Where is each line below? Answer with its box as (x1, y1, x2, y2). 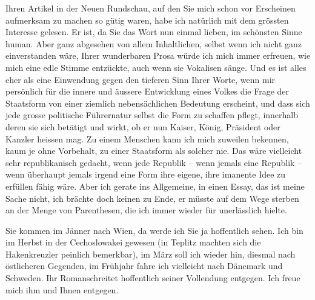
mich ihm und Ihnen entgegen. (5, 283, 119, 296)
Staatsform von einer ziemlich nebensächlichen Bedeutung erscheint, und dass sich (5, 96, 310, 109)
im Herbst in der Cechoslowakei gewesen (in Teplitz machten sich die (5, 236, 261, 248)
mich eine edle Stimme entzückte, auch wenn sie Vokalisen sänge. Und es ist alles (5, 61, 307, 73)
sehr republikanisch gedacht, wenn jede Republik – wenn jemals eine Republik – (5, 156, 302, 168)
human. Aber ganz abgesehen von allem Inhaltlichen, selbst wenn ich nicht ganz (5, 37, 302, 50)
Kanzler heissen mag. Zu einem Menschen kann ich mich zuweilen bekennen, (5, 132, 289, 145)
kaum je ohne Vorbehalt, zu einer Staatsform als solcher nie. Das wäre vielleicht (5, 144, 302, 157)
